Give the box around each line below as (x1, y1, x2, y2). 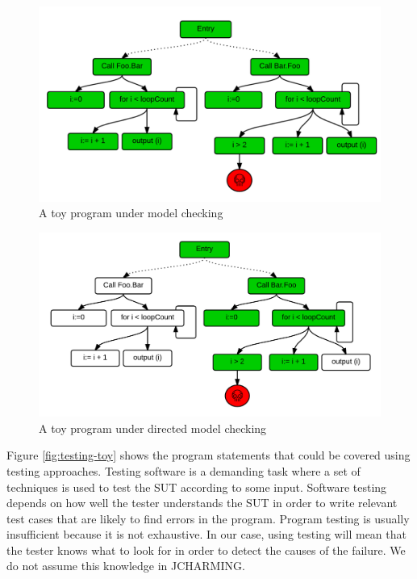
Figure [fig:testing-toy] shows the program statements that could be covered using (6, 447, 411, 464)
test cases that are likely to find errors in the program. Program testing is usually (6, 510, 410, 527)
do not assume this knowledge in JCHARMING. (6, 557, 245, 574)
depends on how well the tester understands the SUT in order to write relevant (6, 494, 398, 511)
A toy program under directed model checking (39, 419, 267, 436)
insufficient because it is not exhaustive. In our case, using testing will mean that (6, 526, 407, 543)
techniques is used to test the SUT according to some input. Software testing (6, 478, 387, 495)
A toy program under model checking (39, 204, 223, 221)
